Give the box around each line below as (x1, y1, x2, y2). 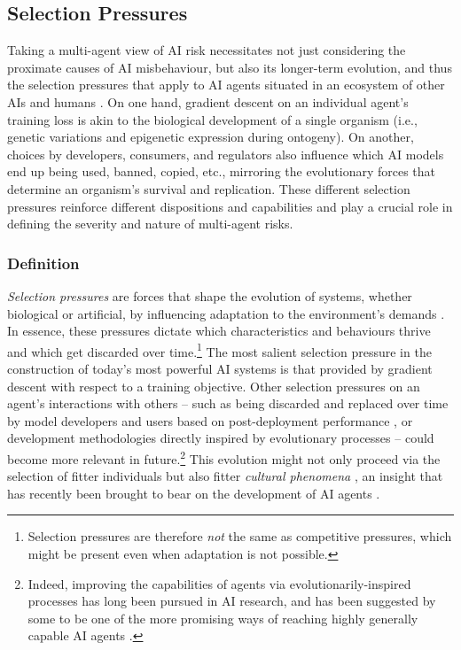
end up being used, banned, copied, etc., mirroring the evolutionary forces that (7, 162, 436, 181)
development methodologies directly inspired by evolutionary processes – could (7, 429, 434, 447)
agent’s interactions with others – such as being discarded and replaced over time (7, 394, 449, 413)
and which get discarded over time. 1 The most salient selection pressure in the (7, 339, 432, 360)
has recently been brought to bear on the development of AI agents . (7, 484, 380, 502)
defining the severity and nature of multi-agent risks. (7, 214, 293, 233)
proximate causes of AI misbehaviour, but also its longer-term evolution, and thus (7, 58, 452, 76)
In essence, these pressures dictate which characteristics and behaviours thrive (7, 321, 431, 340)
